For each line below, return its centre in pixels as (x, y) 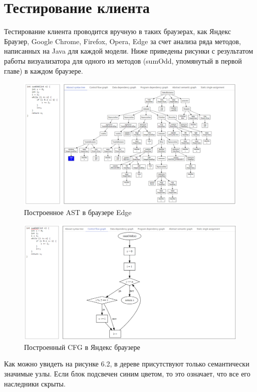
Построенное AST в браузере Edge (78, 212)
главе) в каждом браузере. (44, 70)
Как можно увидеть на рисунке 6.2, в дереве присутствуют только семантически (127, 364)
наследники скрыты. (35, 383)
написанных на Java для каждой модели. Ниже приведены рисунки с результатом (129, 51)
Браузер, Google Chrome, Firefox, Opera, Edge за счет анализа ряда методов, (122, 41)
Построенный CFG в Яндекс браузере (82, 347)
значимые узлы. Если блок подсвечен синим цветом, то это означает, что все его (127, 373)
